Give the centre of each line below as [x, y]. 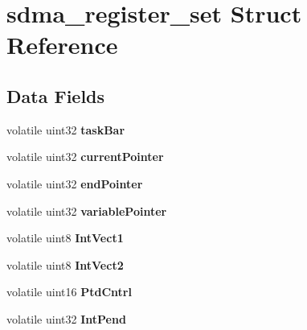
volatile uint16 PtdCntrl [69, 292]
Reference [62, 45]
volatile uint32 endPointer [75, 183]
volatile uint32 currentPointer [85, 157]
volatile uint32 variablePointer [87, 210]
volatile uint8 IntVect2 [65, 264]
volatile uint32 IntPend [66, 318]
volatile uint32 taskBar [66, 129]
